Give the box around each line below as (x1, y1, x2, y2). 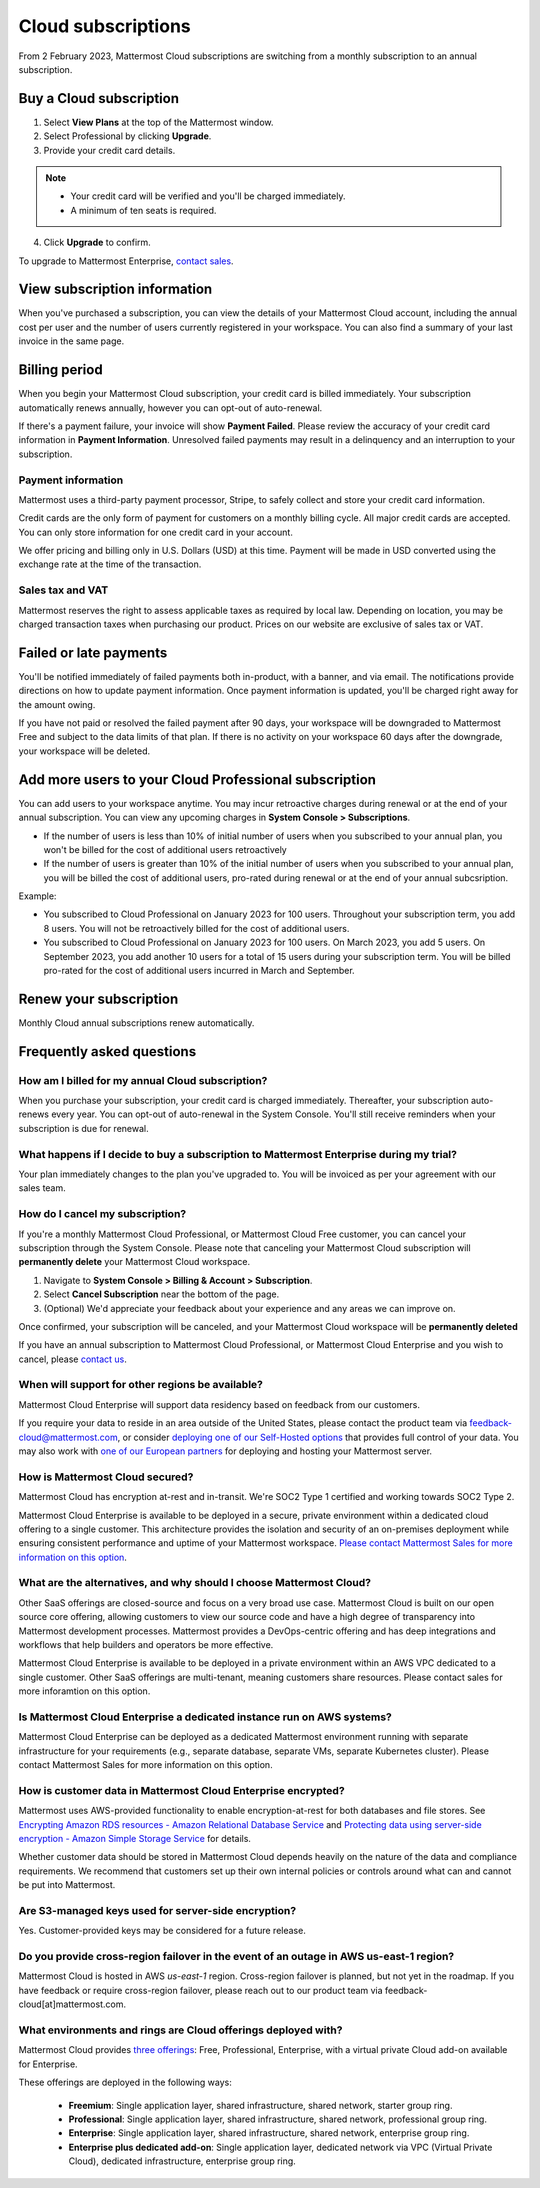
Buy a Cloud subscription (18, 90, 180, 107)
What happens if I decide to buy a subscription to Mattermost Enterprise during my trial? (18, 1147, 457, 1161)
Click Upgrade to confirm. (43, 236, 152, 249)
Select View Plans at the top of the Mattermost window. (43, 116, 274, 128)
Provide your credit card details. (43, 144, 176, 156)
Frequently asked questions (18, 1043, 197, 1060)
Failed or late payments (18, 644, 168, 661)
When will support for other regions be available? (18, 1378, 264, 1392)
